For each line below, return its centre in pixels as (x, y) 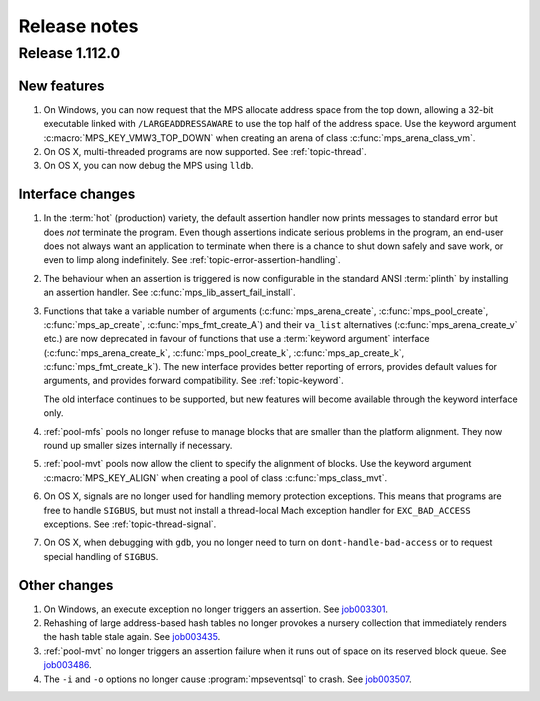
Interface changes (77, 194)
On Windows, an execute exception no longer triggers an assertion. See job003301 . (216, 609)
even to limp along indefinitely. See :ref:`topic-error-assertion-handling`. (192, 260)
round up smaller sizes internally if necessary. (138, 446)
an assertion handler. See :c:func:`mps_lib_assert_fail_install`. (169, 292)
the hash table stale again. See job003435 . (132, 637)
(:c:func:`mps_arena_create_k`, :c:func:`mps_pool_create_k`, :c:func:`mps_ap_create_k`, (224, 352)
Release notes (78, 26)
